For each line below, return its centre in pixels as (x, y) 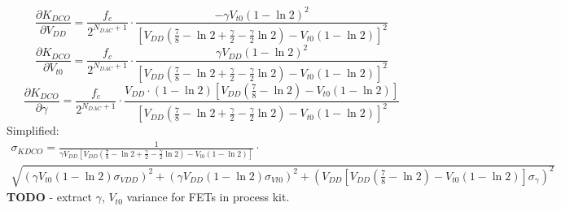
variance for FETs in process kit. (208, 197)
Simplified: (33, 130)
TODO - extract (49, 197)
